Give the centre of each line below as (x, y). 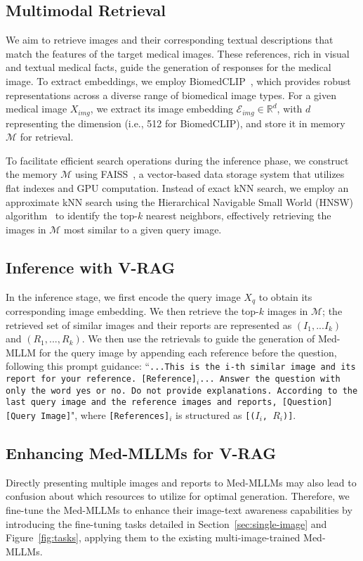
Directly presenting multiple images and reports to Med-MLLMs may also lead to (181, 482)
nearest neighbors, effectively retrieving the (238, 215)
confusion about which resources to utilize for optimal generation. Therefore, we (178, 496)
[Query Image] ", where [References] (88, 415)
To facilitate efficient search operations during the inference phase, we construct (177, 160)
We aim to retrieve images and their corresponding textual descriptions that (170, 40)
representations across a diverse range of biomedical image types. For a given (171, 95)
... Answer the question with (270, 379)
